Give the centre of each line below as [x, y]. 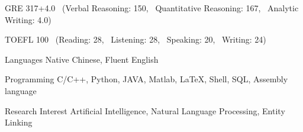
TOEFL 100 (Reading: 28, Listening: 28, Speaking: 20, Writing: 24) [136, 39]
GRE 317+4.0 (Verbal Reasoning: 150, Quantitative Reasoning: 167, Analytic [152, 8]
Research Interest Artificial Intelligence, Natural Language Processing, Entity [145, 110]
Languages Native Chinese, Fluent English [82, 59]
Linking [19, 122]
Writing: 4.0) [28, 19]
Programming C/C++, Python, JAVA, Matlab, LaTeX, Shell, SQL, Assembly [146, 79]
